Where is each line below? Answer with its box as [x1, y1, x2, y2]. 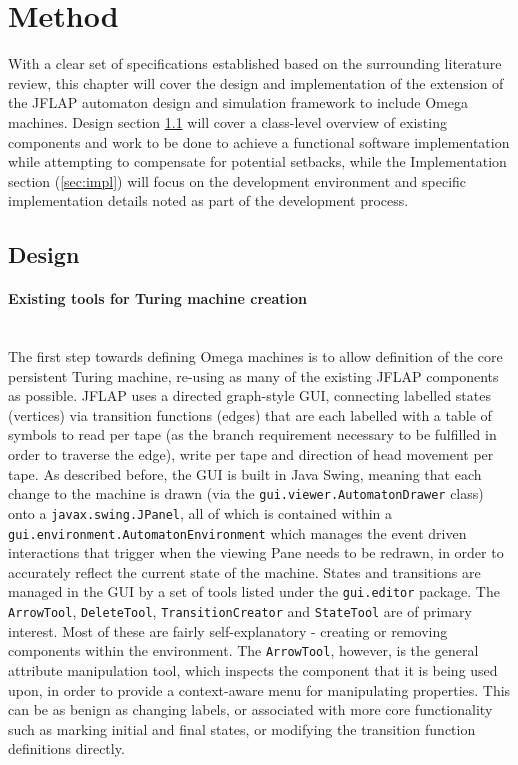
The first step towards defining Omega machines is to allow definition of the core [8, 346, 503, 367]
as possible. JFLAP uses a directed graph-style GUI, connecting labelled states [8, 385, 491, 406]
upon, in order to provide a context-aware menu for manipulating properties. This [8, 679, 511, 700]
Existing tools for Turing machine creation [8, 288, 307, 309]
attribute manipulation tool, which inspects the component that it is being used [8, 659, 498, 680]
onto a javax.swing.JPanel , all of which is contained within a [8, 502, 393, 523]
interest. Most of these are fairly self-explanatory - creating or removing [8, 620, 448, 641]
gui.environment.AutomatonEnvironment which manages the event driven [8, 522, 467, 543]
